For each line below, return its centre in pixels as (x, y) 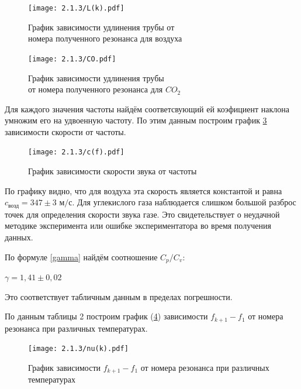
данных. (19, 237)
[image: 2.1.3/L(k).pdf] (76, 8)
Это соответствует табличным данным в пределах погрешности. (119, 296)
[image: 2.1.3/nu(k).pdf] (78, 349)
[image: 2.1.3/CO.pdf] (72, 59)
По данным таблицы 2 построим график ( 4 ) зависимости (106, 316)
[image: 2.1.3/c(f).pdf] (76, 152)
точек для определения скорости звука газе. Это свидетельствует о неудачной (142, 214)
